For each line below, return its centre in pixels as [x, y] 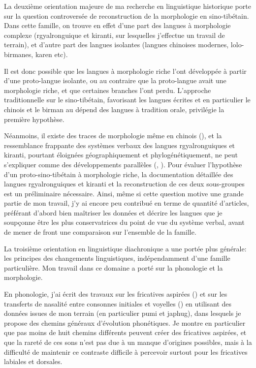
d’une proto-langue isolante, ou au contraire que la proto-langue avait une [115, 80]
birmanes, [19, 54]
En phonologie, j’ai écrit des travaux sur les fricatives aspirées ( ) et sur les [116, 294]
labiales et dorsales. [33, 361]
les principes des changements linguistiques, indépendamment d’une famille [117, 258]
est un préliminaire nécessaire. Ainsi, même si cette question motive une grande [124, 193]
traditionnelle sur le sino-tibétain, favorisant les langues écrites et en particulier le [127, 100]
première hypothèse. [34, 119]
